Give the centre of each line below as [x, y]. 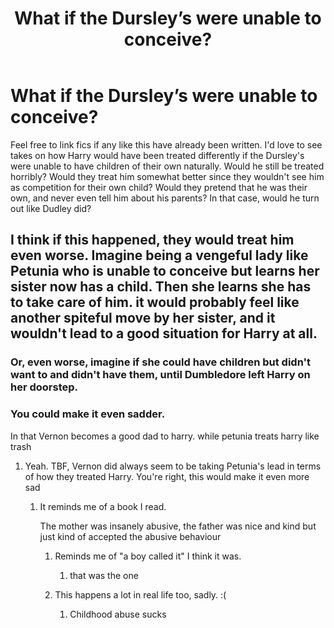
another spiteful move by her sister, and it [143, 318]
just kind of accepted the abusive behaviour [130, 536]
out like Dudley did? [51, 208]
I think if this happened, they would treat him [152, 240]
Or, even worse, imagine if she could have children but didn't [161, 362]
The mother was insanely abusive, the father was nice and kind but [178, 526]
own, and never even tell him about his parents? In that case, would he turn [165, 198]
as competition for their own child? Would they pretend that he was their [159, 187]
